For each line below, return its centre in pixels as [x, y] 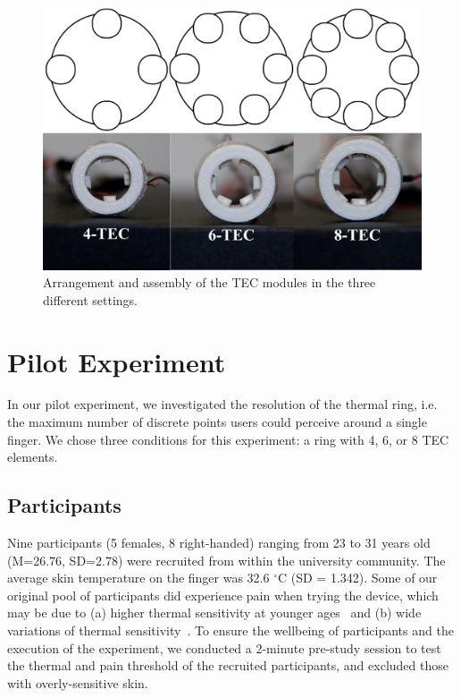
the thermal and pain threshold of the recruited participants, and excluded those [228, 665]
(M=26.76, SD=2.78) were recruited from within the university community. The [226, 560]
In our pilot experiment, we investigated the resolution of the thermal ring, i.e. [222, 404]
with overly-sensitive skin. [78, 682]
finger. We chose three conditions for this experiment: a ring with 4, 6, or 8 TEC [228, 439]
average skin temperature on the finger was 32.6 [138, 578]
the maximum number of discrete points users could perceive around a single [217, 422]
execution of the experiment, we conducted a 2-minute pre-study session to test [224, 647]
